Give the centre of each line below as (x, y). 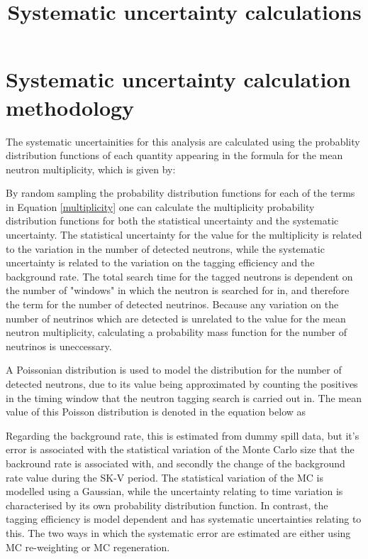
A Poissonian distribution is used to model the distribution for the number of (174, 370)
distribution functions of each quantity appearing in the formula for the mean (174, 155)
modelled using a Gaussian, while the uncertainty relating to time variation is (174, 491)
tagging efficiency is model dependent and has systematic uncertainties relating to (184, 519)
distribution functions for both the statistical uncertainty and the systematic (172, 221)
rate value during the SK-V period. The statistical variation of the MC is (165, 477)
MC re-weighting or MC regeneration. (88, 547)
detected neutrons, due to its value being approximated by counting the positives (182, 384)
